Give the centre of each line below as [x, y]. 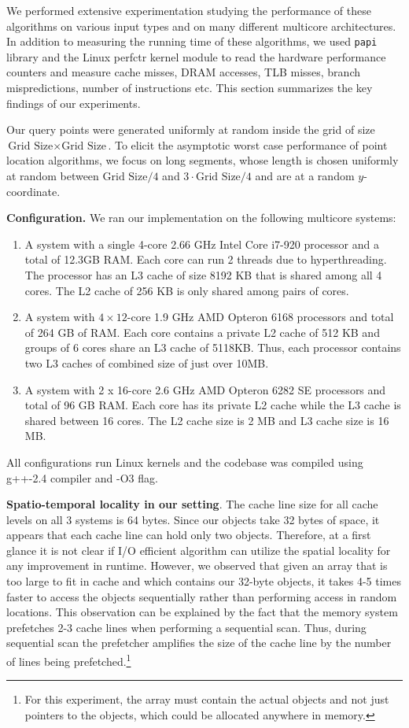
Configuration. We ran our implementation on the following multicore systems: [201, 218]
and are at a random [305, 176]
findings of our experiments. [74, 103]
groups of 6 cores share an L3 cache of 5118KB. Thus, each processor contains [213, 347]
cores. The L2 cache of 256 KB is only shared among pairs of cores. [187, 290]
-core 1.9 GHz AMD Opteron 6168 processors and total [260, 317]
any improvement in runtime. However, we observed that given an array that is [197, 565]
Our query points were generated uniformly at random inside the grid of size [191, 129]
